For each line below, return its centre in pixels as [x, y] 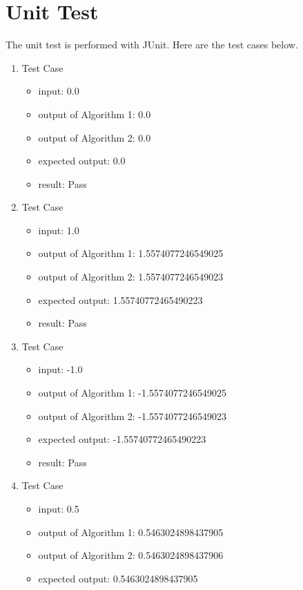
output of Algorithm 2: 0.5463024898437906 [131, 555]
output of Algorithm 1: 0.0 [95, 114]
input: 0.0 [59, 91]
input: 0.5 [59, 508]
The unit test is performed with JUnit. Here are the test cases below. [152, 45]
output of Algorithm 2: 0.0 [95, 137]
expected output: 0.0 [82, 161]
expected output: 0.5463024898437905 [118, 578]
